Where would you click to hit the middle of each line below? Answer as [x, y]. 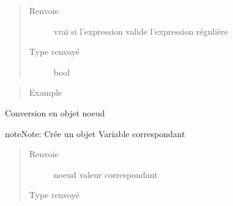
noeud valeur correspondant [105, 174]
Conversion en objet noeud [55, 112]
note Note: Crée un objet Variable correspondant [95, 133]
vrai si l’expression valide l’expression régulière [141, 31]
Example [46, 92]
